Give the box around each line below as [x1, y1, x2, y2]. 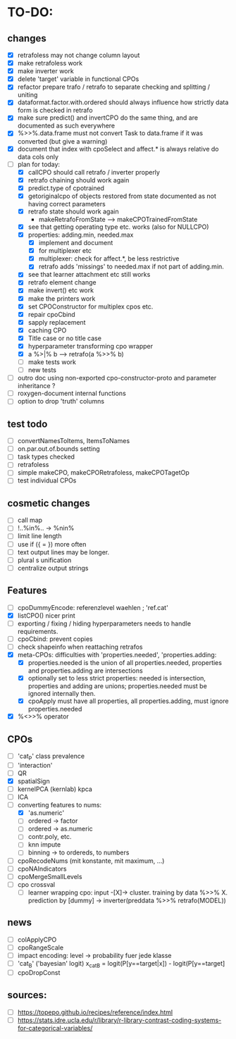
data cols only [17, 152, 58, 161]
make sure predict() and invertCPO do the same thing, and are [17, 113, 199, 122]
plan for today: [17, 160, 61, 168]
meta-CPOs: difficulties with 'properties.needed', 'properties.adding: [17, 650, 217, 659]
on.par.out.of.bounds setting [17, 444, 100, 453]
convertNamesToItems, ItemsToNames [17, 437, 130, 445]
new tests [27, 366, 56, 374]
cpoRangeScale [17, 943, 64, 952]
